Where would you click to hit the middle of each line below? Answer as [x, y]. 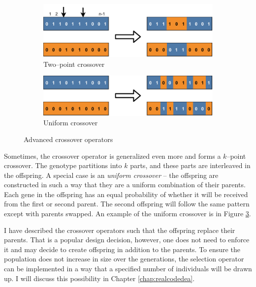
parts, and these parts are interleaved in [190, 165]
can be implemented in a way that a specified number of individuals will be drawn [128, 269]
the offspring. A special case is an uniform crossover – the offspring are [111, 175]
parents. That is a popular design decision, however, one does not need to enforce [127, 240]
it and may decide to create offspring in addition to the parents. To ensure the [122, 249]
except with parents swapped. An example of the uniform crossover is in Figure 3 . [128, 214]
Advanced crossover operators [68, 139]
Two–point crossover [74, 64]
